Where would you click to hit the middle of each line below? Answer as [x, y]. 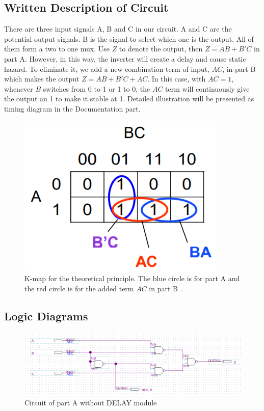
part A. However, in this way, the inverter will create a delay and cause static [125, 58]
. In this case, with [177, 79]
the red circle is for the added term [79, 288]
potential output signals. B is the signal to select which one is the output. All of [129, 38]
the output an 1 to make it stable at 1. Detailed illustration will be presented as [129, 99]
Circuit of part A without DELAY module [91, 403]
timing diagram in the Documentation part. [72, 108]
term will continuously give [207, 88]
